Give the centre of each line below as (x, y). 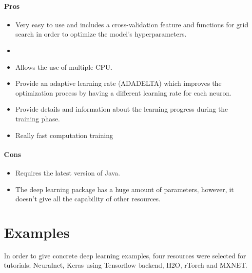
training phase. (38, 118)
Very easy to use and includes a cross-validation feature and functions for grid (132, 24)
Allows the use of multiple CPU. (64, 67)
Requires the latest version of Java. (68, 172)
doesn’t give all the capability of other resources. (88, 199)
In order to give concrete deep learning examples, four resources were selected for (125, 255)
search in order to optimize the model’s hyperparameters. (101, 34)
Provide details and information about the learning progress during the (122, 109)
